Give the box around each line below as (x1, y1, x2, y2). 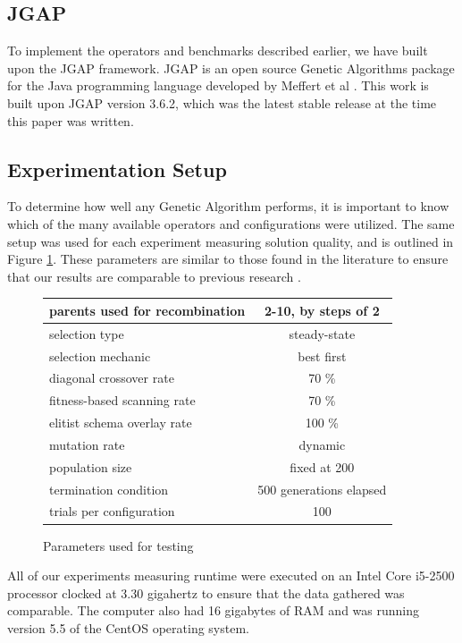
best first (298, 346, 347, 365)
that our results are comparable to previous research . (7, 267, 301, 285)
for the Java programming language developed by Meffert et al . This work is (7, 76, 429, 95)
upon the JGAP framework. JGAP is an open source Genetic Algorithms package (7, 58, 455, 77)
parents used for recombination (49, 300, 246, 319)
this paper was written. (7, 111, 134, 130)
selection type (49, 324, 124, 343)
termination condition (49, 479, 169, 498)
